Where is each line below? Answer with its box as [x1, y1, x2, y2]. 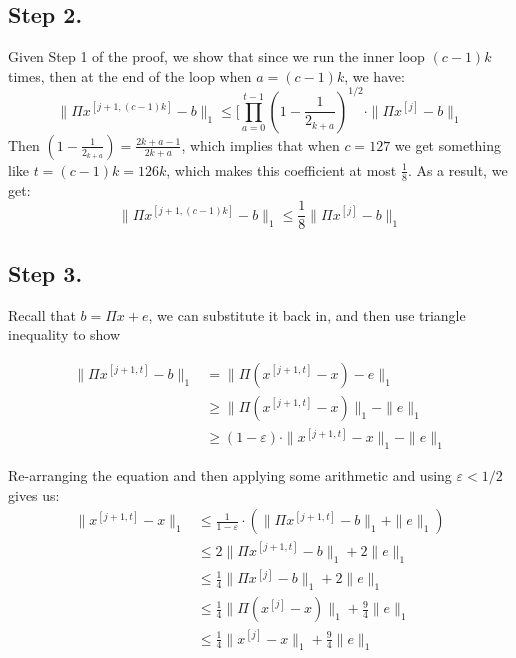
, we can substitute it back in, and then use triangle [148, 304, 466, 325]
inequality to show [8, 324, 121, 345]
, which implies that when [181, 134, 340, 155]
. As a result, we [407, 159, 508, 180]
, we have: [344, 65, 405, 86]
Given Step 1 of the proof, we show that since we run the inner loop [8, 46, 425, 67]
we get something [394, 134, 502, 155]
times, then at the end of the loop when [8, 65, 252, 86]
